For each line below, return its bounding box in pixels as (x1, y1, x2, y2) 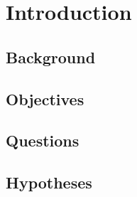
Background (6, 46, 96, 68)
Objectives (6, 87, 84, 110)
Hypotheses (6, 171, 92, 193)
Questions (6, 129, 80, 151)
